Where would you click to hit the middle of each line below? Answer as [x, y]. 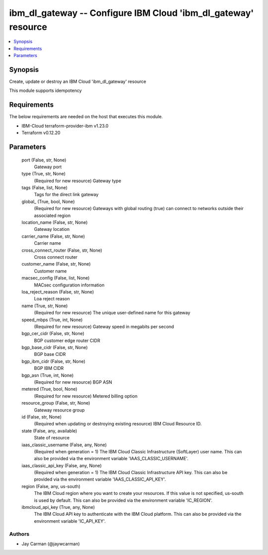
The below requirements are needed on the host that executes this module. [86, 117]
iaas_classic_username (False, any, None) [64, 445]
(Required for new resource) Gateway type [78, 181]
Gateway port [48, 167]
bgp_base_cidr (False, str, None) [55, 347]
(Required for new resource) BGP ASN [73, 382]
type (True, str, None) [44, 174]
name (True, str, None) [45, 306]
